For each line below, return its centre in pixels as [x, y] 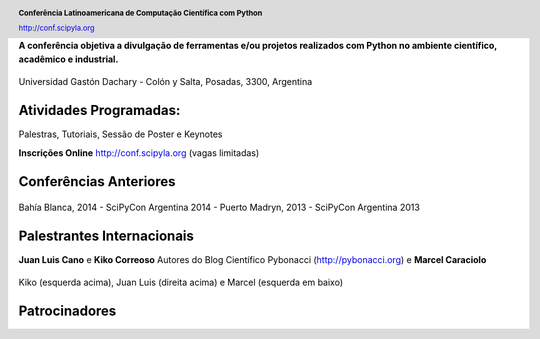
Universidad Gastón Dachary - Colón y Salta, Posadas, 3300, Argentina [165, 82]
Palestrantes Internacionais [106, 235]
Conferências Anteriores [97, 181]
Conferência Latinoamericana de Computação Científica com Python [140, 13]
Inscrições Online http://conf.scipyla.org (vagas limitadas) [139, 152]
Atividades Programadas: [99, 110]
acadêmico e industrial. [68, 59]
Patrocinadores [67, 311]
